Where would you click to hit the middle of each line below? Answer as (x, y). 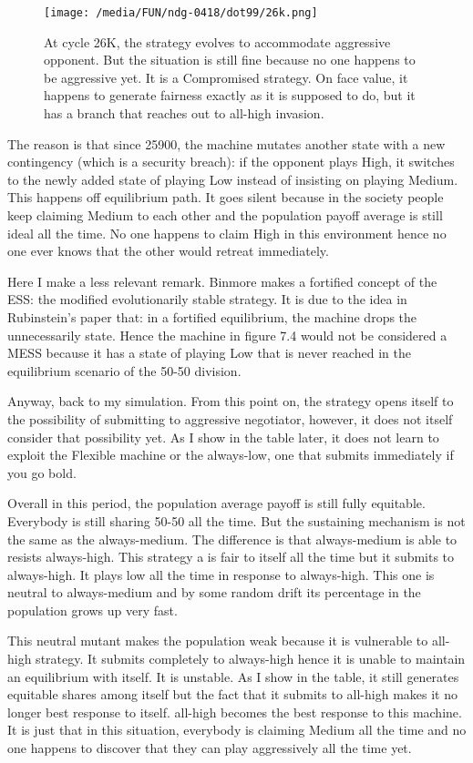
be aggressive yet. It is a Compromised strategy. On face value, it (226, 77)
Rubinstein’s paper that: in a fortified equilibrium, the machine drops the (212, 316)
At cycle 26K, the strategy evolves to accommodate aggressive (217, 41)
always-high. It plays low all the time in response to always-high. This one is (221, 574)
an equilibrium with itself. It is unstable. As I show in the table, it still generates (233, 676)
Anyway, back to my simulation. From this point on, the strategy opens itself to (231, 401)
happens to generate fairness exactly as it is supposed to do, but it (230, 95)
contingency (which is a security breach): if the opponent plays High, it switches (231, 162)
